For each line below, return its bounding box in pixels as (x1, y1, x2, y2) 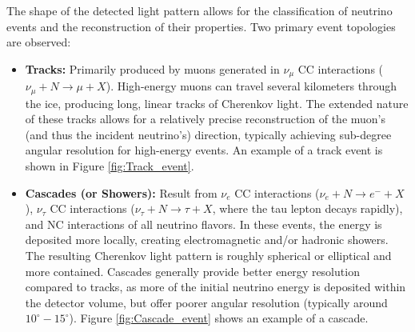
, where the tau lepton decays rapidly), (212, 200, 403, 217)
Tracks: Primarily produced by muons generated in (25, 60, 280, 77)
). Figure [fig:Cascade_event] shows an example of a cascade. (69, 310, 369, 326)
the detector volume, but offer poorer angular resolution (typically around (25, 294, 388, 310)
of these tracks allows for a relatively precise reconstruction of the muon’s (25, 110, 386, 127)
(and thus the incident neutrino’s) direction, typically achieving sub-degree (25, 126, 392, 142)
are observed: (6, 34, 71, 50)
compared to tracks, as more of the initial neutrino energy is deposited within (25, 278, 406, 295)
